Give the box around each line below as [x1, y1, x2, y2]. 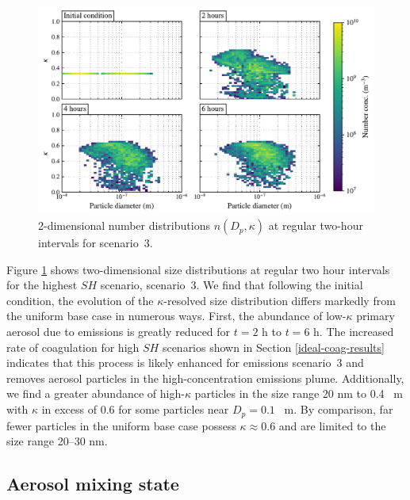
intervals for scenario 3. [38, 235, 153, 251]
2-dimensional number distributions [38, 217, 210, 234]
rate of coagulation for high [6, 338, 140, 355]
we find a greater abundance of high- [6, 385, 185, 402]
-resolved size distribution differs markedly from [163, 292, 396, 308]
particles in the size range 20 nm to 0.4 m [194, 385, 403, 402]
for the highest [6, 277, 78, 293]
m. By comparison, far [284, 401, 393, 418]
